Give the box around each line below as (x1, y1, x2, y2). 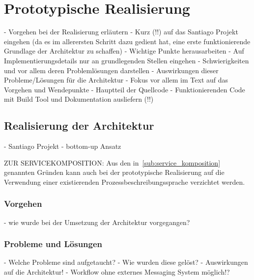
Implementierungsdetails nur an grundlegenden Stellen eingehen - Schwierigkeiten (4, 55, 249, 65)
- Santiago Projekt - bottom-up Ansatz (4, 141, 121, 151)
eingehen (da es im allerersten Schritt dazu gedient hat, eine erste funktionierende (4, 36, 251, 46)
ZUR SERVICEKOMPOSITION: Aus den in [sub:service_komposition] (4, 157, 221, 168)
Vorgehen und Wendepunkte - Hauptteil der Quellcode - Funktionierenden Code (4, 84, 245, 94)
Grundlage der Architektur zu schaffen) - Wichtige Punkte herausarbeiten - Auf (4, 46, 244, 56)
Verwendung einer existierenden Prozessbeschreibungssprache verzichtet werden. (4, 176, 245, 187)
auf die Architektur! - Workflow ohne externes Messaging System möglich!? (4, 267, 230, 277)
